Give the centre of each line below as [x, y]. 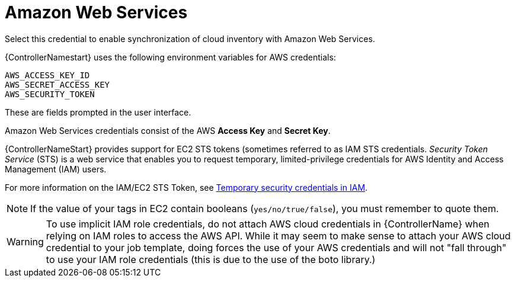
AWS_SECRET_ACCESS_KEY [57, 84]
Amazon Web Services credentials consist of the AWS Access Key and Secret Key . [168, 130]
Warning [25, 241]
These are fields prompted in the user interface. [98, 112]
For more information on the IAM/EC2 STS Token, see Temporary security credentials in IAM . [186, 187]
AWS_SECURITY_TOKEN [50, 94]
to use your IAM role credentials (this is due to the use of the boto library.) [211, 259]
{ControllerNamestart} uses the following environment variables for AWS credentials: [170, 57]
